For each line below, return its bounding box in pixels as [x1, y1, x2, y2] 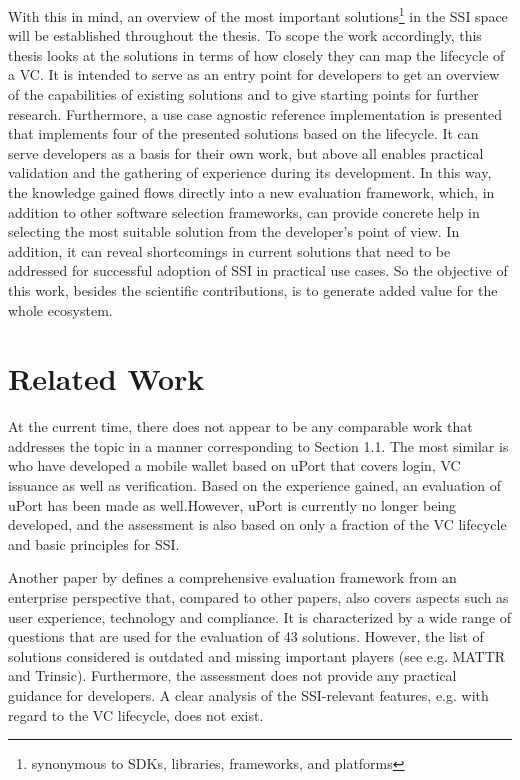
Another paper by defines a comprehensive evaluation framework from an [8, 567, 457, 588]
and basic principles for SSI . [8, 533, 180, 554]
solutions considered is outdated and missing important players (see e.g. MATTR [8, 645, 506, 666]
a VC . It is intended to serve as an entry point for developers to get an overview [8, 64, 500, 85]
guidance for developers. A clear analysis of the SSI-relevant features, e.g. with [8, 685, 489, 705]
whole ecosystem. [8, 299, 113, 320]
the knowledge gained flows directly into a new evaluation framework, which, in [8, 182, 495, 202]
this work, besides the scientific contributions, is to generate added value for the [8, 279, 498, 300]
